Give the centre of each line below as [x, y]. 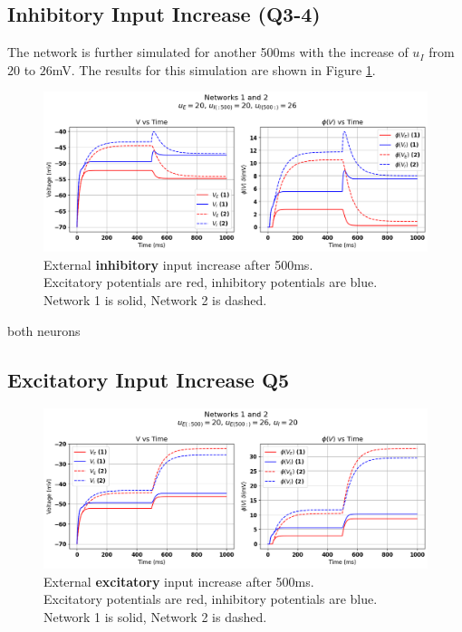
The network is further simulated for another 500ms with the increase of [208, 52]
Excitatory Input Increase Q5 [149, 379]
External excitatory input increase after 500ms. [179, 581]
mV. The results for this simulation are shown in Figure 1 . [214, 69]
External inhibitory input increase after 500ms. [178, 264]
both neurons [44, 330]
